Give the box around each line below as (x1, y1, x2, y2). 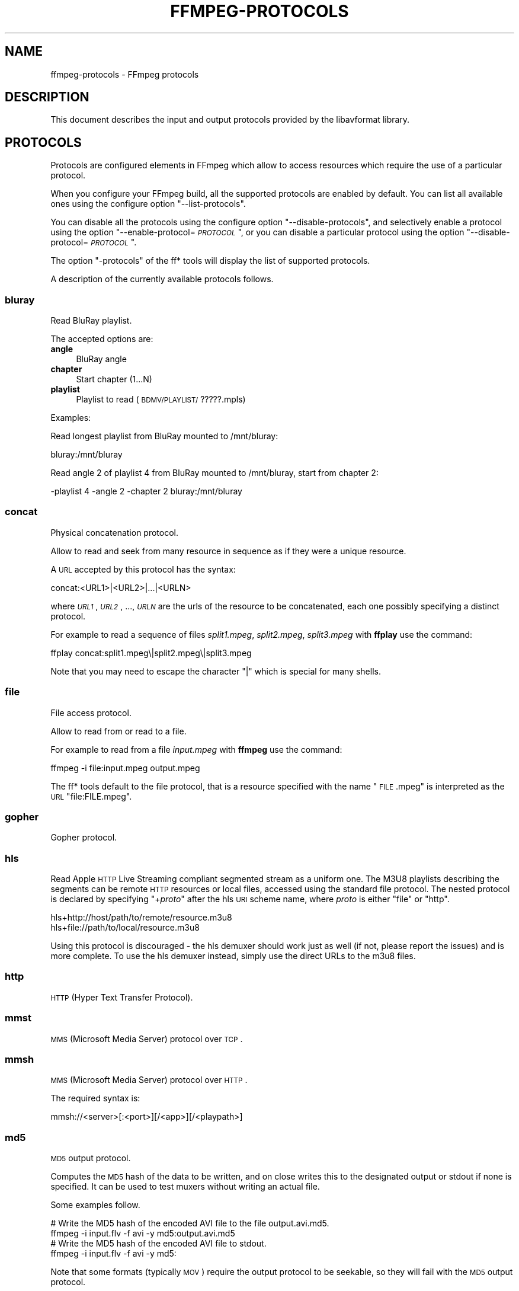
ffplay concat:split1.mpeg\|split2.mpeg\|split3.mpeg (50, 647, 252, 658)
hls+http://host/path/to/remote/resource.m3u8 (50, 912, 232, 923)
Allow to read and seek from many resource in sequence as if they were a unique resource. (50, 545, 406, 556)
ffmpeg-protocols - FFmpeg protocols (50, 69, 199, 79)
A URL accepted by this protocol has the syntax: (50, 564, 236, 574)
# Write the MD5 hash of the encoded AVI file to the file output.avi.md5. (50, 1218, 329, 1229)
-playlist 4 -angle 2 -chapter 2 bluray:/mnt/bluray (50, 486, 242, 497)
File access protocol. (50, 707, 132, 718)
